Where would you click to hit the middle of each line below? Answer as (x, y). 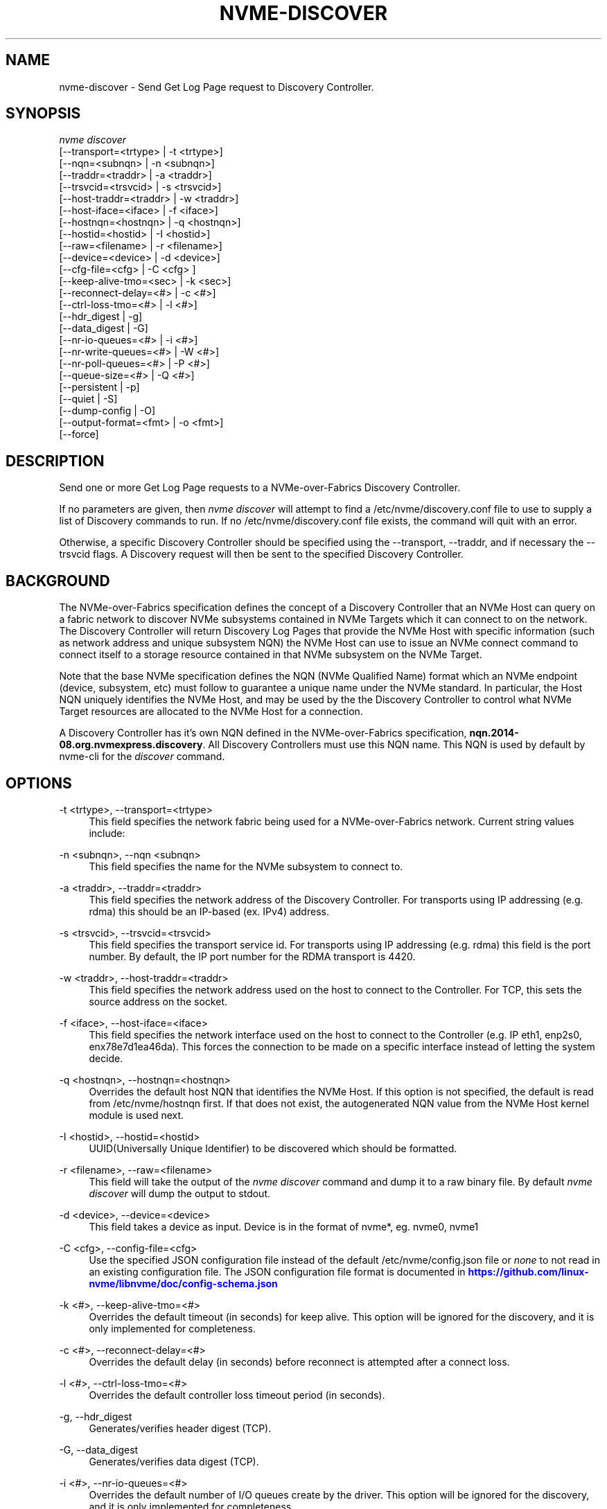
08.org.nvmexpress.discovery (131, 745)
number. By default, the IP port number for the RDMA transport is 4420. (252, 956)
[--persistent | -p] (99, 387)
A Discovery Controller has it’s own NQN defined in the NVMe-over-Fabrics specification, (263, 733)
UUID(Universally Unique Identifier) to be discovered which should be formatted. (273, 1148)
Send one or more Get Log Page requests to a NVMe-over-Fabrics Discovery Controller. (260, 488)
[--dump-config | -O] (107, 411)
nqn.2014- (494, 733)
